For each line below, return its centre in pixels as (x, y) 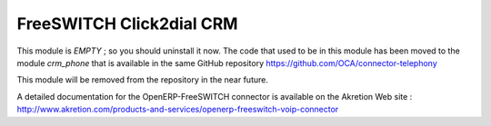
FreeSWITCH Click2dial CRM (127, 24)
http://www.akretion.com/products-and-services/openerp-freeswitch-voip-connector (178, 110)
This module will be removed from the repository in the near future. (142, 80)
